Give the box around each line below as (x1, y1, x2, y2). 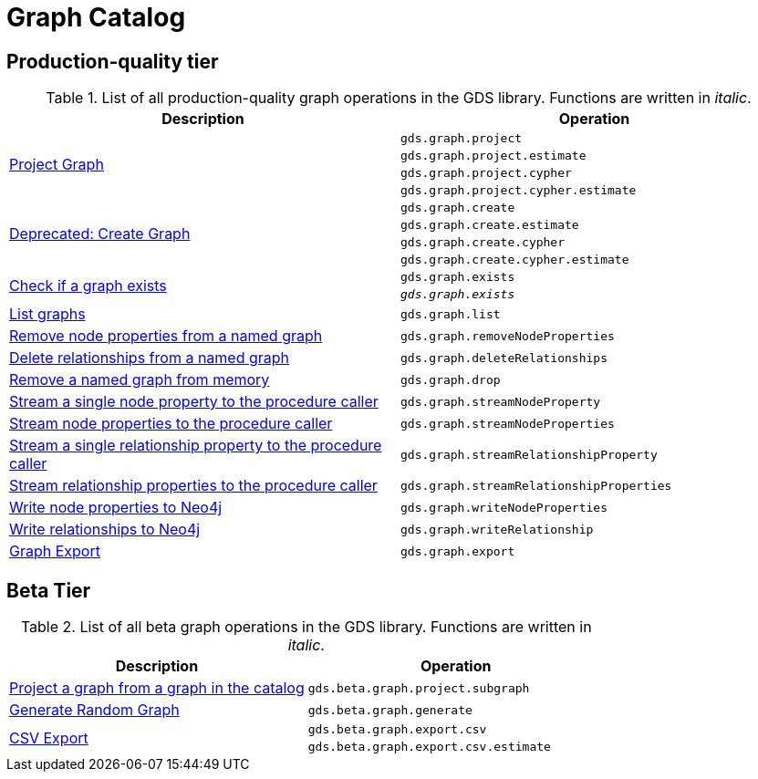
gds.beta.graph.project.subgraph (307, 680, 530, 695)
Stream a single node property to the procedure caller (9, 392, 379, 411)
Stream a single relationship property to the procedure (9, 436, 382, 455)
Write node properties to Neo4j (9, 498, 223, 517)
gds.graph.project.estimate (400, 149, 587, 163)
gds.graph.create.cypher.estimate (400, 253, 629, 267)
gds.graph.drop (400, 372, 501, 387)
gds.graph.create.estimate (400, 218, 579, 233)
